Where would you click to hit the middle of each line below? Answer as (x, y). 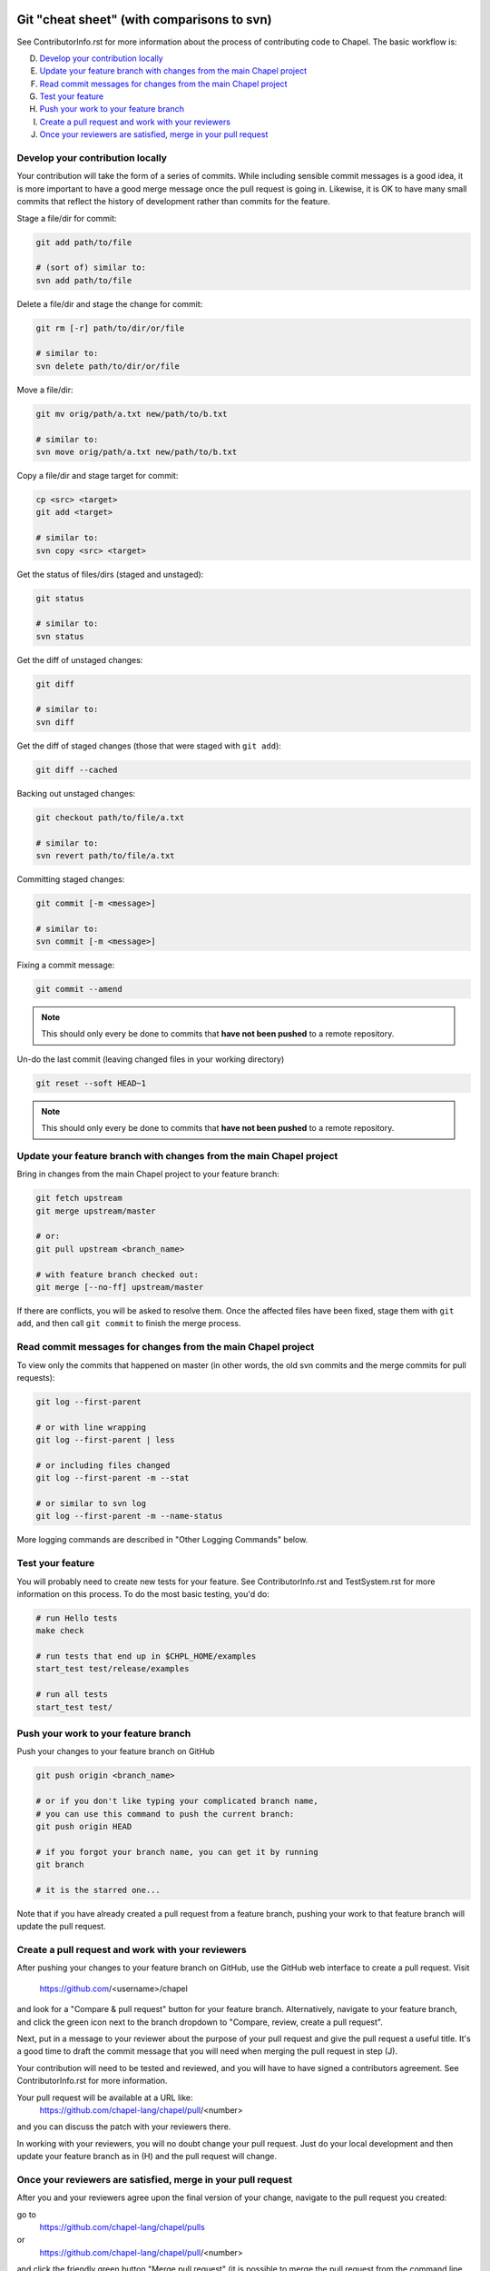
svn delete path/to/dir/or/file (108, 366)
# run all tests (72, 1695)
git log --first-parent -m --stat (113, 1478)
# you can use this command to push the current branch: (165, 1814)
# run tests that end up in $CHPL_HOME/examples (146, 1656)
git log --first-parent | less (106, 1440)
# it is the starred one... (98, 1890)
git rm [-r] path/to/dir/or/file (110, 328)
